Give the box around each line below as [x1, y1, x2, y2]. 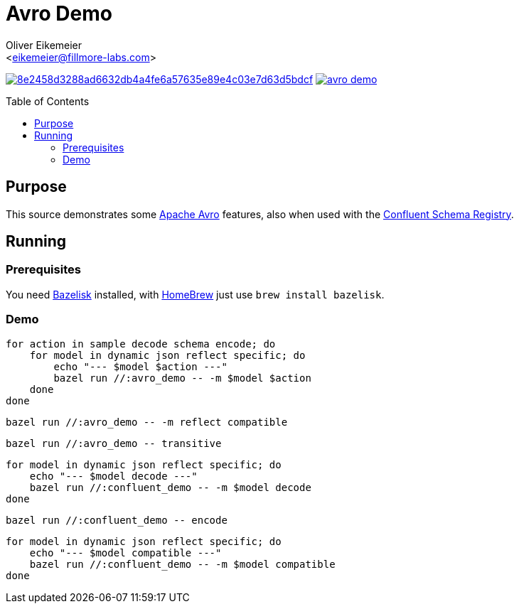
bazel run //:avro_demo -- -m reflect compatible [6, 416, 288, 428]
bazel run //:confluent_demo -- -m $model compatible [29, 558, 336, 570]
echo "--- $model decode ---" [29, 470, 198, 482]
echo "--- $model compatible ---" [29, 546, 222, 559]
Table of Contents [6, 95, 90, 107]
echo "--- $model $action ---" [53, 360, 228, 372]
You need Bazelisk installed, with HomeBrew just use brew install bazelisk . [6, 288, 385, 301]
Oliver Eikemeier [6, 38, 82, 51]
